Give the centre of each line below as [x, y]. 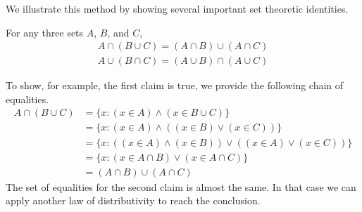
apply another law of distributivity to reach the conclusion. [133, 200]
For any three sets [45, 32]
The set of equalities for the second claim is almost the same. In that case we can [181, 186]
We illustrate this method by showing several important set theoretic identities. [177, 8]
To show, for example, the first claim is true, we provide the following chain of [175, 85]
